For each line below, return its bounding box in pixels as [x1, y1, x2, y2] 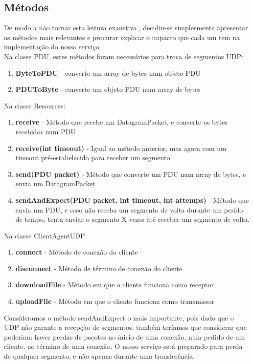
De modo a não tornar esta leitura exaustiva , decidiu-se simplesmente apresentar [4, 22, 248, 33]
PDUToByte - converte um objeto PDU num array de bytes [15, 84, 201, 94]
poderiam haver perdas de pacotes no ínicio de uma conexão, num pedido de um [4, 331, 245, 342]
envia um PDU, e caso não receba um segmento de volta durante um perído [15, 204, 243, 214]
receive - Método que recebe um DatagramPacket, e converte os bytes [15, 117, 228, 127]
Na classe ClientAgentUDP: [4, 230, 87, 240]
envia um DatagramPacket [15, 178, 95, 189]
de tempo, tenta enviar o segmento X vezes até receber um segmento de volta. [15, 214, 250, 224]
